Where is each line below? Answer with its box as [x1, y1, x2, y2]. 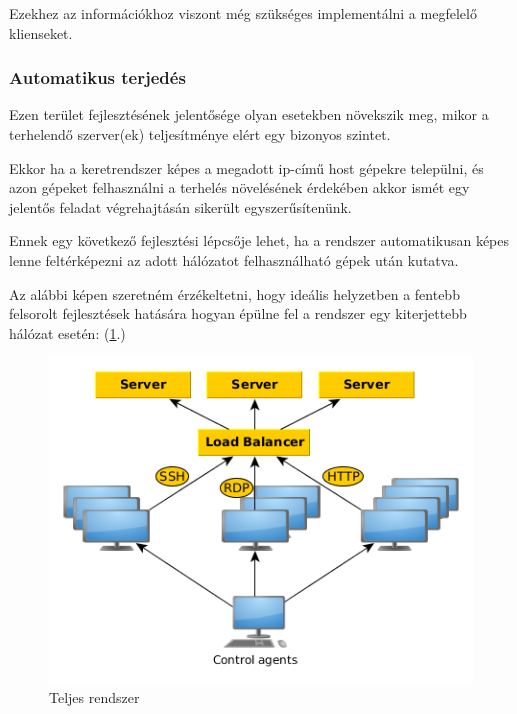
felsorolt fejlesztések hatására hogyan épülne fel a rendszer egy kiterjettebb [9, 303, 467, 324]
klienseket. [9, 22, 73, 43]
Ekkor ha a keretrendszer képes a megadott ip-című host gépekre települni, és [9, 157, 484, 178]
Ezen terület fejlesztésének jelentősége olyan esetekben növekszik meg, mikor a [9, 104, 489, 125]
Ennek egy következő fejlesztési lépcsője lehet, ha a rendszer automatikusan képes [9, 230, 510, 251]
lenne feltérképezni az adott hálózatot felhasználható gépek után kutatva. [9, 249, 459, 270]
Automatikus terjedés [9, 65, 186, 90]
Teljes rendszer [49, 687, 140, 708]
